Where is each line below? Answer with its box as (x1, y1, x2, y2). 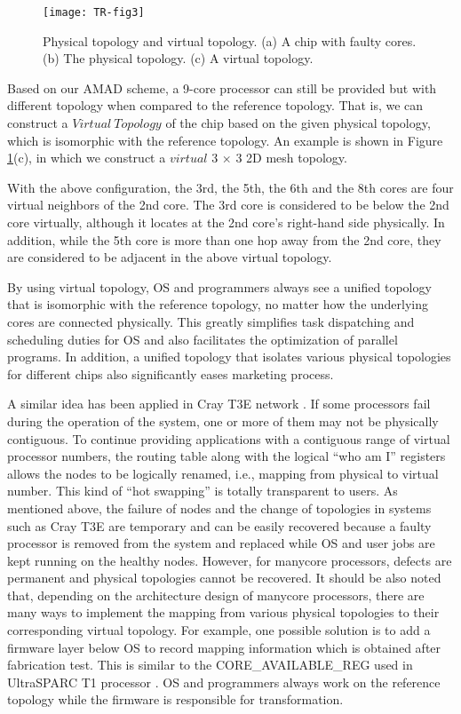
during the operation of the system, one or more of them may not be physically (7, 411, 439, 430)
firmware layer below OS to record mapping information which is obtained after (7, 638, 441, 656)
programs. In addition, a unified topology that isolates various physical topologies (7, 347, 451, 366)
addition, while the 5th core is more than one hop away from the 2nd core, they (7, 230, 441, 249)
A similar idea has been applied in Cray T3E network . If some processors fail (7, 394, 431, 413)
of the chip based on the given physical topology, (165, 114, 431, 132)
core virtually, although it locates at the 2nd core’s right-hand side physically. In (7, 213, 445, 231)
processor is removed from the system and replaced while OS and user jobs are (7, 534, 435, 552)
